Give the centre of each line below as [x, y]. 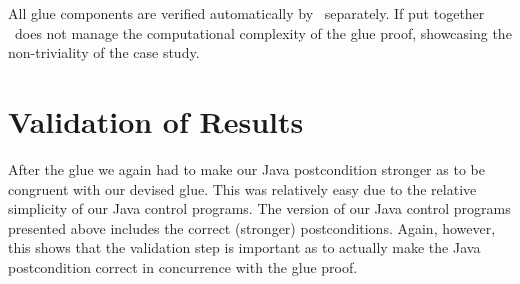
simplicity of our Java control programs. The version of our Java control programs [259, 208]
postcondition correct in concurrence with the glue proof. [183, 266]
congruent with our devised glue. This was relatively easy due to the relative [242, 188]
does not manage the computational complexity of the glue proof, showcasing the [263, 32]
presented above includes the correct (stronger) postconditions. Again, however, [252, 227]
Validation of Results [156, 120]
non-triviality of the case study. [104, 52]
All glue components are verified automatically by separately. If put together [246, 13]
